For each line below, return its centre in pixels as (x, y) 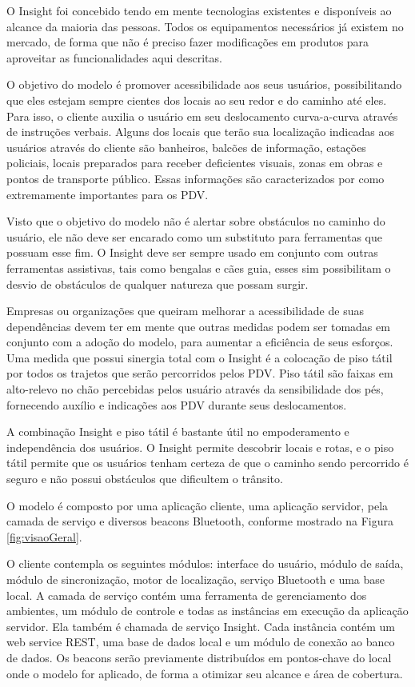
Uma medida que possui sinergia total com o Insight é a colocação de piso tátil (200, 357)
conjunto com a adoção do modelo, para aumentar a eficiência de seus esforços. (200, 342)
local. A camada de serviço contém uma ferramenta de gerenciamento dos (187, 595)
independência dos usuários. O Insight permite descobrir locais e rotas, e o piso (200, 447)
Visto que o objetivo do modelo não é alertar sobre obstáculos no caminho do (196, 221)
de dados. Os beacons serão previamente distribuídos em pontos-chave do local (199, 657)
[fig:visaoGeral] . (44, 536)
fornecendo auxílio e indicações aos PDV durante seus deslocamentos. (177, 404)
